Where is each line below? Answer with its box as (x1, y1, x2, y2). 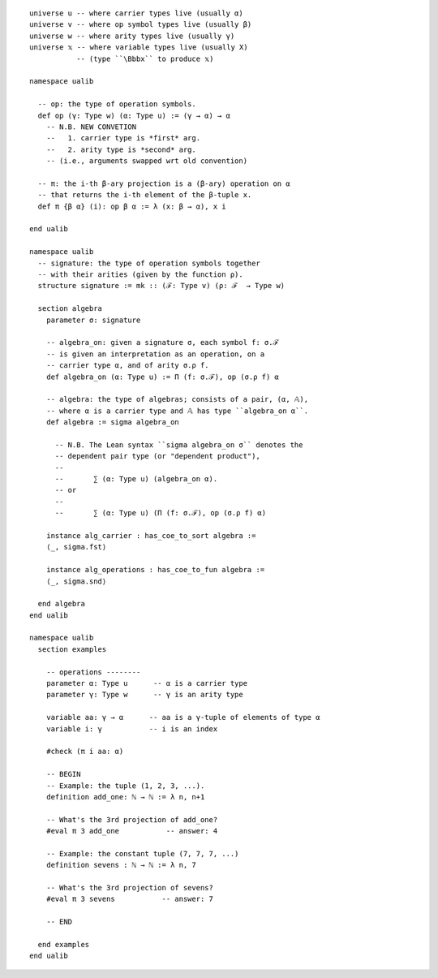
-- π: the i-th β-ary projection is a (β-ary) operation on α (37, 179, 291, 188)
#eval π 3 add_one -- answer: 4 (45, 826, 218, 836)
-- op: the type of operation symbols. (37, 100, 196, 109)
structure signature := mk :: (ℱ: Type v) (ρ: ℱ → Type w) (37, 281, 286, 291)
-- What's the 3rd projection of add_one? (45, 815, 218, 824)
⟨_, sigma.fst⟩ (45, 542, 107, 552)
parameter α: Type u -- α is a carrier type (45, 679, 247, 688)
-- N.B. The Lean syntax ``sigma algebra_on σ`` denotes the (54, 440, 303, 450)
